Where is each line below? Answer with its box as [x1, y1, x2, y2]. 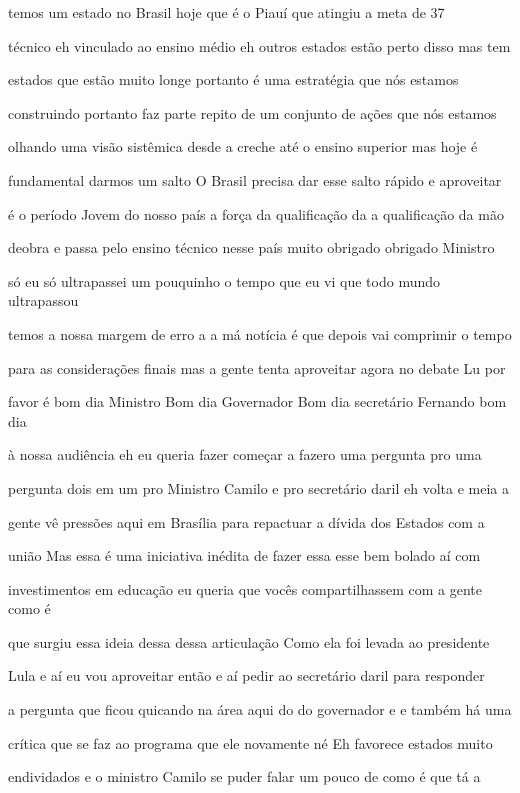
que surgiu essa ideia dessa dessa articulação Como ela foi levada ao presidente [8, 631, 490, 652]
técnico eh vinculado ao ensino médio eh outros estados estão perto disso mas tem [8, 35, 511, 56]
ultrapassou [8, 290, 79, 311]
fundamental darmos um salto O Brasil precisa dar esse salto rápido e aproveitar [8, 169, 502, 190]
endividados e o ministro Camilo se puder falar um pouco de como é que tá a [8, 766, 481, 787]
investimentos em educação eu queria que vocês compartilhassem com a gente [8, 578, 483, 599]
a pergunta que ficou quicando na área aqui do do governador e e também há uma [8, 699, 512, 720]
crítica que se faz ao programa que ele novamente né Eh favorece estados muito [8, 732, 493, 753]
